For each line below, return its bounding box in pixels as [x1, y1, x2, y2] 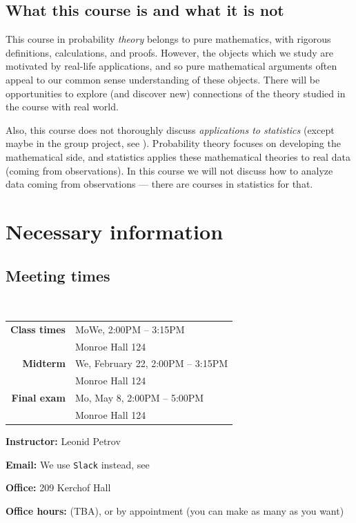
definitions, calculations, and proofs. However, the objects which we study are [6, 45, 333, 59]
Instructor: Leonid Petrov [6, 433, 121, 448]
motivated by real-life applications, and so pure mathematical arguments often [6, 59, 337, 73]
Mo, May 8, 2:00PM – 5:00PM [75, 391, 204, 405]
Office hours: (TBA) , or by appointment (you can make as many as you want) [6, 503, 344, 517]
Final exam [11, 391, 66, 405]
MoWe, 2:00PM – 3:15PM [75, 322, 185, 336]
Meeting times [6, 264, 110, 286]
